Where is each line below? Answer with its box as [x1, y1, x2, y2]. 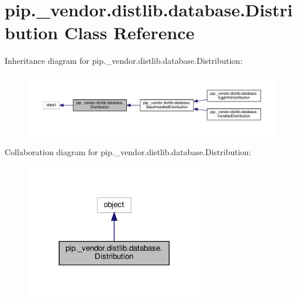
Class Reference [64, 20, 195, 45]
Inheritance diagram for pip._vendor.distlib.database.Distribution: [5, 54, 243, 67]
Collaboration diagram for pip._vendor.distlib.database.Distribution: [5, 146, 251, 158]
